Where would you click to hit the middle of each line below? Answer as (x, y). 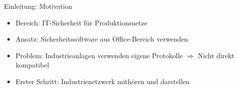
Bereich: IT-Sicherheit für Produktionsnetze (81, 22)
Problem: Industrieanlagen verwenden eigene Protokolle (99, 55)
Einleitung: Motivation (38, 6)
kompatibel (32, 65)
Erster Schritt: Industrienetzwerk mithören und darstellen (103, 81)
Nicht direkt (216, 55)
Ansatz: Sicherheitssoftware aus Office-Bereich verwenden (102, 39)
